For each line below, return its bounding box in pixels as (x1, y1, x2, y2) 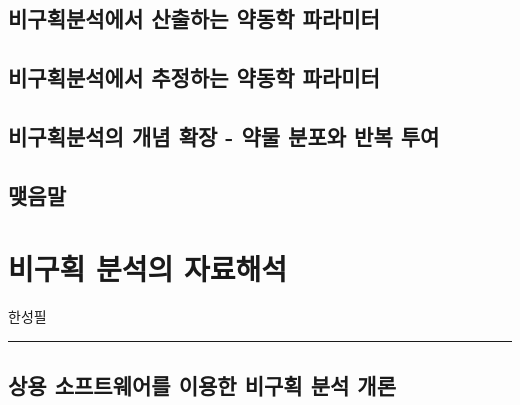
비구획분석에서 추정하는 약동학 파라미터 (8, 62, 380, 93)
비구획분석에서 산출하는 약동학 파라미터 (8, 3, 380, 34)
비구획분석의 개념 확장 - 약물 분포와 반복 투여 (8, 120, 440, 151)
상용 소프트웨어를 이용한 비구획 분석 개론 (8, 370, 396, 401)
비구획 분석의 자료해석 (8, 248, 288, 289)
